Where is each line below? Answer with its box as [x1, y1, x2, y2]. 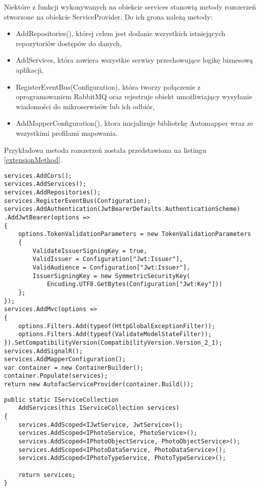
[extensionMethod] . [4, 154, 62, 165]
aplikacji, [15, 64, 44, 75]
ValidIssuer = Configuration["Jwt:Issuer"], [32, 256, 183, 263]
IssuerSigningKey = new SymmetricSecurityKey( [32, 272, 190, 280]
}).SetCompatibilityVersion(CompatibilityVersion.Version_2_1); [4, 339, 222, 346]
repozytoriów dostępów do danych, [15, 38, 122, 48]
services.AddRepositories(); [4, 189, 101, 196]
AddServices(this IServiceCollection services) [18, 404, 179, 412]
